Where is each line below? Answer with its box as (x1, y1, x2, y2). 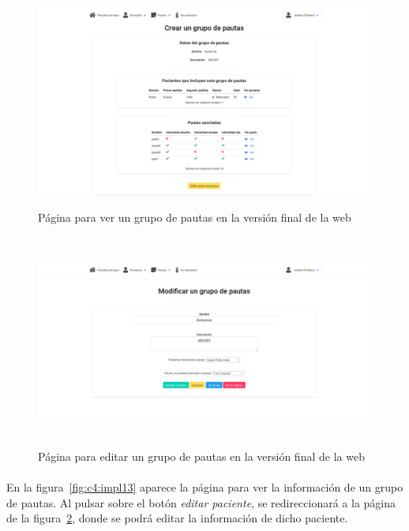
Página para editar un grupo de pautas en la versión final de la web (38, 447, 365, 464)
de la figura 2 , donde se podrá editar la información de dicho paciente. (6, 510, 348, 526)
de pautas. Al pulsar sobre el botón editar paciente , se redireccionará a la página (6, 494, 396, 510)
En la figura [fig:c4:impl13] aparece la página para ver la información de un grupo (6, 479, 403, 495)
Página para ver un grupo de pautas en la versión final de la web (38, 209, 351, 226)
